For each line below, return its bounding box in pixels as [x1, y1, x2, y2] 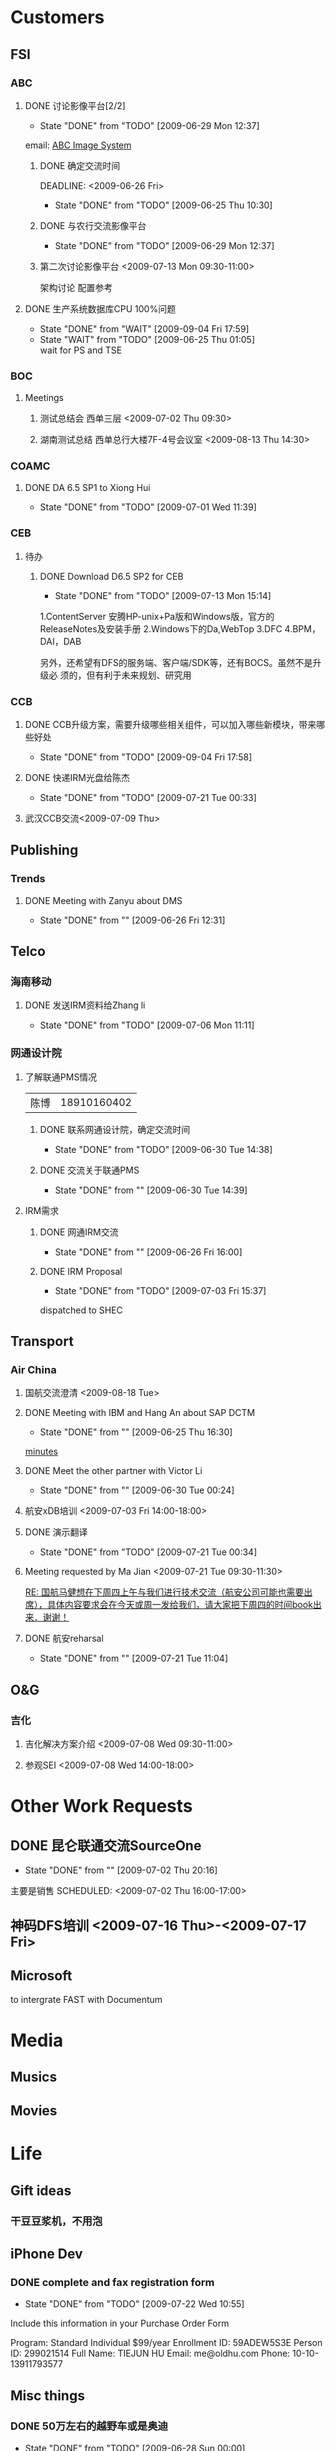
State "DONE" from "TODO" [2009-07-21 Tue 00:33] [39, 792, 257, 804]
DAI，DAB [39, 635, 82, 647]
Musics [10, 2068, 58, 2085]
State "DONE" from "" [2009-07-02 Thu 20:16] [24, 1864, 218, 1876]
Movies [10, 2102, 58, 2120]
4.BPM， [284, 622, 321, 635]
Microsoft [10, 1967, 73, 1984]
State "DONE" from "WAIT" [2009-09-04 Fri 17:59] [39, 322, 250, 335]
